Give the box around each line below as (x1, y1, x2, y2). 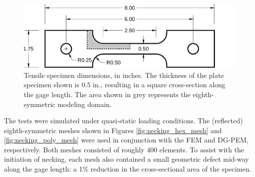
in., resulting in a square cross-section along (93, 79, 226, 90)
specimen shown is (24, 79, 80, 90)
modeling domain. (57, 99, 112, 109)
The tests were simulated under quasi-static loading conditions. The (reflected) (4, 115, 243, 126)
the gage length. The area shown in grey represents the (24, 89, 191, 99)
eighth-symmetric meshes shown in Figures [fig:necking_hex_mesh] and (4, 125, 222, 135)
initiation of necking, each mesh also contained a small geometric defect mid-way (4, 154, 249, 164)
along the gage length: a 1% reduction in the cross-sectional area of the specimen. (4, 164, 252, 174)
